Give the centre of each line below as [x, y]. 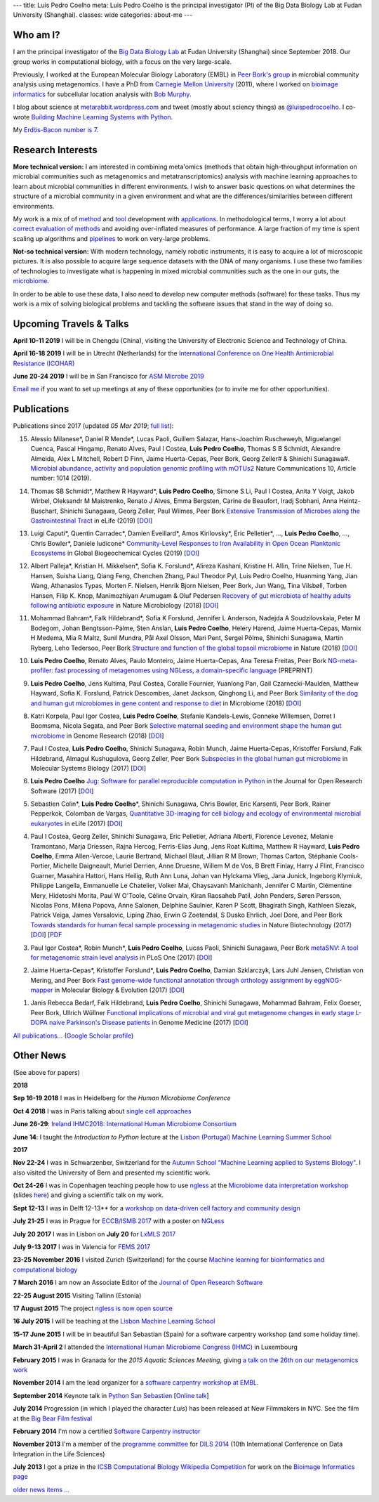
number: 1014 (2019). [61, 478]
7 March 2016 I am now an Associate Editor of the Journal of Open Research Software [138, 1283]
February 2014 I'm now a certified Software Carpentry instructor [107, 1431]
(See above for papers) [47, 1072]
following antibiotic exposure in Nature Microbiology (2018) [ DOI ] [125, 606]
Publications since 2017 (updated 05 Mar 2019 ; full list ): [93, 426]
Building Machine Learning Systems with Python [101, 117]
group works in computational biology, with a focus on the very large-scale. [122, 61]
